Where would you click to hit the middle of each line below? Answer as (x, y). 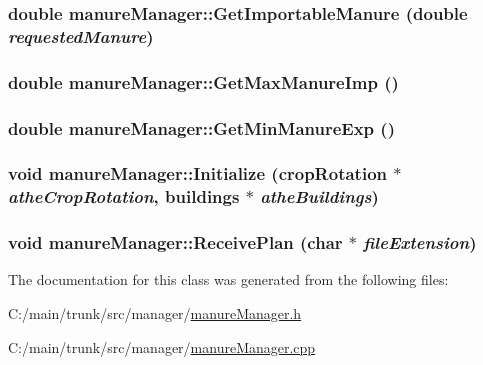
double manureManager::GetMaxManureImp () (203, 81)
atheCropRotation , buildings (124, 196)
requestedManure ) (81, 35)
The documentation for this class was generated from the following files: (228, 279)
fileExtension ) (420, 242)
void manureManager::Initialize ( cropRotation (197, 173)
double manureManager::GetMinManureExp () (201, 127)
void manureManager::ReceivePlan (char (175, 242)
